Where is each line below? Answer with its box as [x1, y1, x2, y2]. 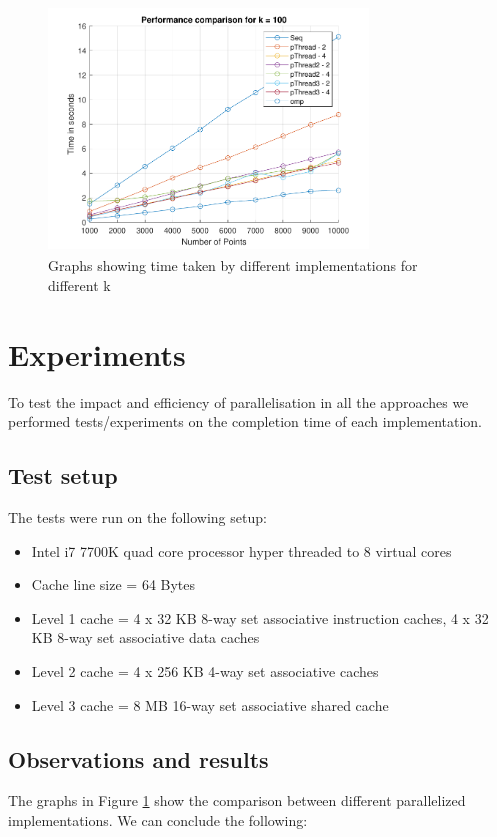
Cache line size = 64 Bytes [31, 574, 196, 595]
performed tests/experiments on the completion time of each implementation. [8, 411, 482, 432]
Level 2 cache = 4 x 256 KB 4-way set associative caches [31, 660, 379, 681]
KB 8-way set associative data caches [31, 627, 260, 648]
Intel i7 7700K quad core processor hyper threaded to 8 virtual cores [31, 540, 452, 561]
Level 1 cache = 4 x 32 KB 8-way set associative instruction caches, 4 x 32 [31, 607, 489, 628]
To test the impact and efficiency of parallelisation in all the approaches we [8, 391, 469, 412]
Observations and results [8, 743, 269, 774]
